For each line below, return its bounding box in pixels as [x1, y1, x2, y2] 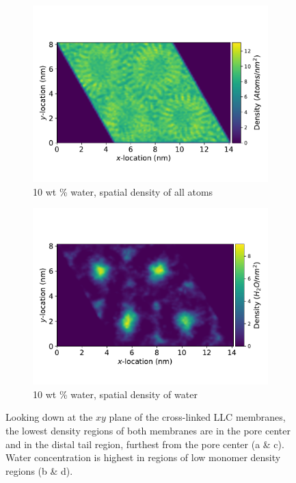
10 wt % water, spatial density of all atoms [33, 184, 213, 198]
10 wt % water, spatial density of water [33, 387, 198, 401]
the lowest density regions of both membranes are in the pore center [5, 423, 291, 437]
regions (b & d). [5, 463, 73, 478]
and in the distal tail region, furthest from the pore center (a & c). [5, 436, 284, 451]
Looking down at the [5, 410, 93, 424]
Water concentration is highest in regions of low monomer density [5, 450, 281, 465]
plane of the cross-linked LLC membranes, [109, 410, 286, 424]
